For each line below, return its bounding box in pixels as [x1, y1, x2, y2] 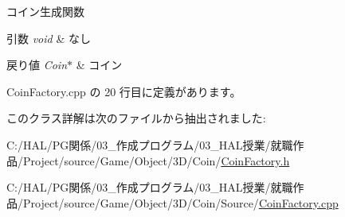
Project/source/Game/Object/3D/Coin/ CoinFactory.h [22, 152, 290, 169]
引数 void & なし [6, 29, 91, 46]
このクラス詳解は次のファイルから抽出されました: [6, 110, 266, 126]
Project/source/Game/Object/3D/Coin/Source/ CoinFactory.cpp [22, 194, 339, 211]
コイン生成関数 [6, 3, 84, 19]
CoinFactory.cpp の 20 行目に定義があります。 [6, 83, 241, 99]
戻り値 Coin [6, 56, 68, 73]
